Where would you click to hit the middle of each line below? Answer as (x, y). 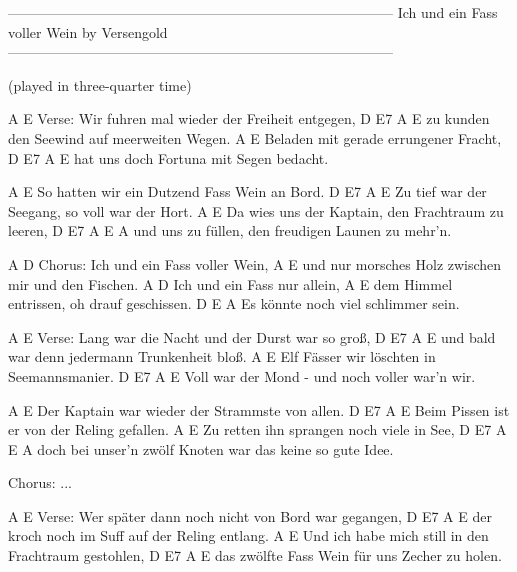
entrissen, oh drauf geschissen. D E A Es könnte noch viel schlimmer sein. (234, 303)
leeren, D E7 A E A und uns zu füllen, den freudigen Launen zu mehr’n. (230, 230)
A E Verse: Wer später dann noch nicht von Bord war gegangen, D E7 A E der (250, 515)
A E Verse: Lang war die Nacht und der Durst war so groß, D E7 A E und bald (252, 336)
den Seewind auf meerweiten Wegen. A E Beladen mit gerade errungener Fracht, (255, 137)
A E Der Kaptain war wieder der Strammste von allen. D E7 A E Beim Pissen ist (259, 409)
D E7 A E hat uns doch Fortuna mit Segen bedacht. (168, 157)
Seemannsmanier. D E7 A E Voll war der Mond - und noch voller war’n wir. (242, 375)
